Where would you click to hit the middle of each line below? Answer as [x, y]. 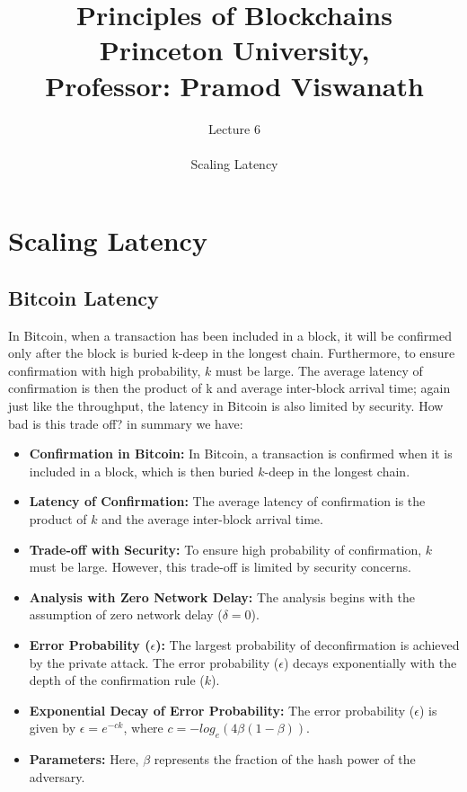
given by [53, 728]
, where [143, 728]
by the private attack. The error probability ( [154, 662]
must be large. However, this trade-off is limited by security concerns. [220, 567]
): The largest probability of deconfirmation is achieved [308, 644]
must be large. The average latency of [319, 370]
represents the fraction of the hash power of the [285, 759]
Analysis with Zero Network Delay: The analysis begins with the [222, 596]
